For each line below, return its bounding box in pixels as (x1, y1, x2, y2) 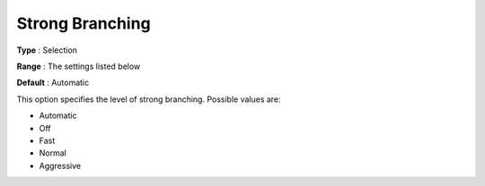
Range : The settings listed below (16, 61, 141, 72)
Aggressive (39, 160, 81, 171)
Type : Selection (16, 45, 78, 55)
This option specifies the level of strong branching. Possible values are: (16, 94, 282, 105)
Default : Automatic (16, 77, 90, 89)
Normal (39, 148, 66, 158)
